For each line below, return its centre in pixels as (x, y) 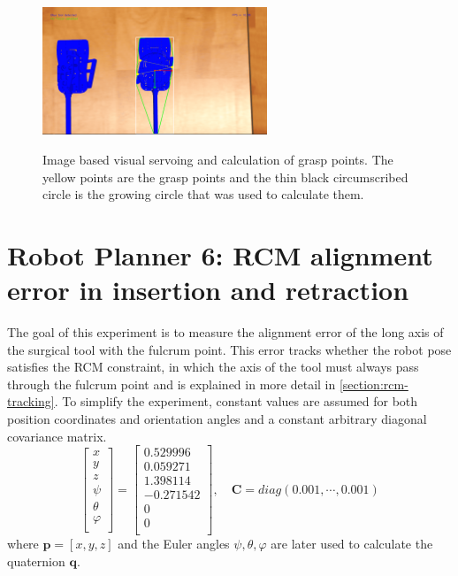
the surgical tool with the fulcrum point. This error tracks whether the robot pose (229, 349)
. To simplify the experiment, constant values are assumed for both (236, 401)
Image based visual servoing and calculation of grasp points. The (218, 159)
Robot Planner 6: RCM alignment (220, 254)
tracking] (31, 401)
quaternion (36, 561)
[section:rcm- (374, 384)
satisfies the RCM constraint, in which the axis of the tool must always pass (213, 367)
